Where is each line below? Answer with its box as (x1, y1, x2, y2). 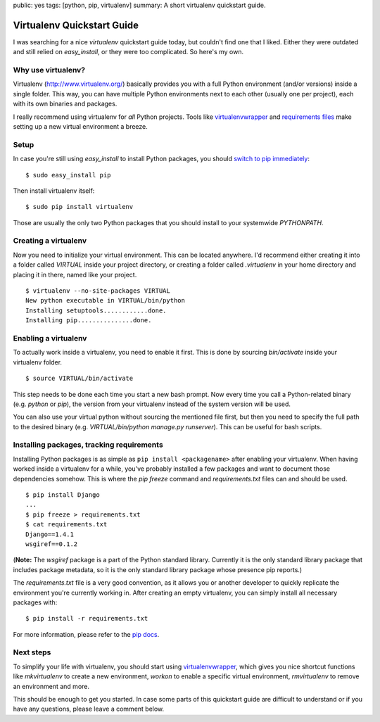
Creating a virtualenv (13, 236, 87, 246)
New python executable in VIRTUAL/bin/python (25, 296, 186, 305)
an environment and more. (13, 682, 90, 690)
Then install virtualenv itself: (13, 186, 95, 195)
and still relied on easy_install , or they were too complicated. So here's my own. (13, 48, 244, 56)
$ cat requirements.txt (25, 521, 108, 528)
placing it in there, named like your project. (13, 270, 137, 279)
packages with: (13, 598, 58, 607)
